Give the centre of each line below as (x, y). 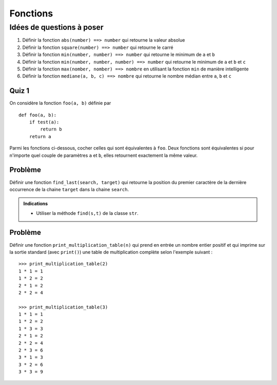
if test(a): (44, 122)
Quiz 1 (19, 91)
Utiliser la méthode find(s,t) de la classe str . (87, 213)
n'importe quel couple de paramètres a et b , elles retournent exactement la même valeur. (104, 155)
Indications (36, 204)
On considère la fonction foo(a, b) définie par (60, 103)
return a (40, 136)
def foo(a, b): (38, 115)
